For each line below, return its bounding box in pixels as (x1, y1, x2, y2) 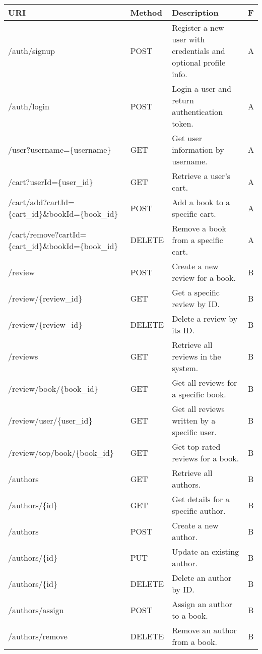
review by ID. (172, 298, 220, 310)
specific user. (172, 426, 217, 438)
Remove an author (172, 624, 237, 636)
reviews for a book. (172, 452, 239, 464)
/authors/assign (8, 604, 64, 616)
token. (172, 117, 193, 129)
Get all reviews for (172, 377, 237, 388)
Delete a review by (172, 313, 238, 324)
